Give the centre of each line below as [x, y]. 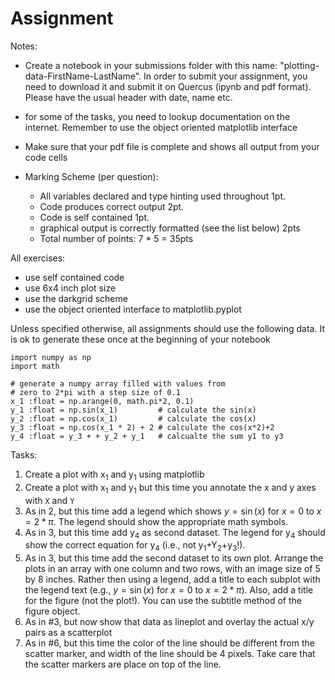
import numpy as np [51, 357]
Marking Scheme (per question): [91, 176]
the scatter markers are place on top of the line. [123, 664]
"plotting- [299, 65]
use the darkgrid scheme [76, 298]
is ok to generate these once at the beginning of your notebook [140, 339]
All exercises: [38, 258]
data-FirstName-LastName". [83, 76]
